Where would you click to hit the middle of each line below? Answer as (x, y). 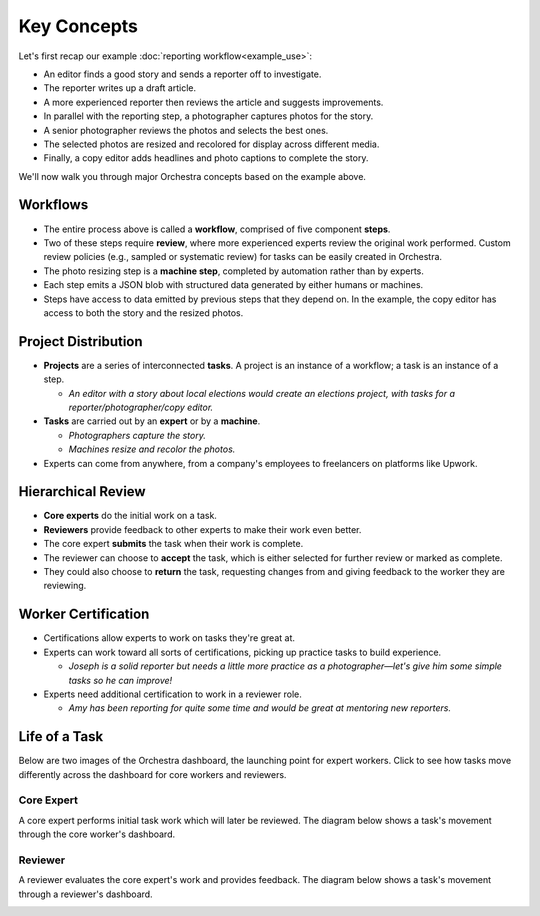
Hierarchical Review (82, 491)
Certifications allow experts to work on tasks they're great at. (169, 638)
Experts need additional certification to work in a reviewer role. (172, 694)
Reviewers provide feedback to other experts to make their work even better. (202, 529)
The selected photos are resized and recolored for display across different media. (211, 144)
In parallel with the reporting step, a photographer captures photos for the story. (208, 116)
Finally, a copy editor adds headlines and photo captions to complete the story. (206, 158)
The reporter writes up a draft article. (120, 88)
